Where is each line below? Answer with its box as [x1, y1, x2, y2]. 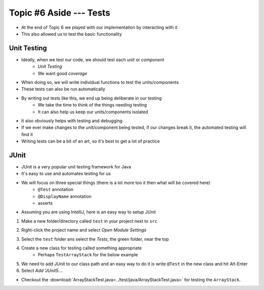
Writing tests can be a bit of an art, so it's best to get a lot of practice [21, 138, 160, 144]
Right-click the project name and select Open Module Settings [21, 227, 147, 233]
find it [21, 131, 33, 137]
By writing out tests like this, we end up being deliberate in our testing [21, 95, 162, 101]
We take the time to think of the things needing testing [38, 102, 147, 108]
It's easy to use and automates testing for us [21, 171, 111, 177]
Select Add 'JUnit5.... [21, 268, 64, 273]
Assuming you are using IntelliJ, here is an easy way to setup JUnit [21, 209, 156, 215]
